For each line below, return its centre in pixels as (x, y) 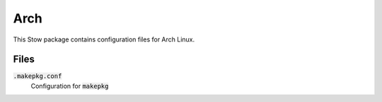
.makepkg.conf (37, 76)
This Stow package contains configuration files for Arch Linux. (104, 39)
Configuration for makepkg (70, 86)
